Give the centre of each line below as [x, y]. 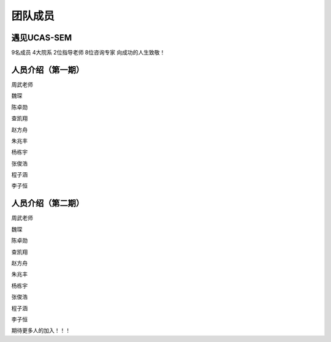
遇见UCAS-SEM [42, 38]
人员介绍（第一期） [48, 70]
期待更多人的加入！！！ [41, 330]
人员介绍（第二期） [48, 203]
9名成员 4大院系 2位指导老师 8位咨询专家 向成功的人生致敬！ [88, 53]
